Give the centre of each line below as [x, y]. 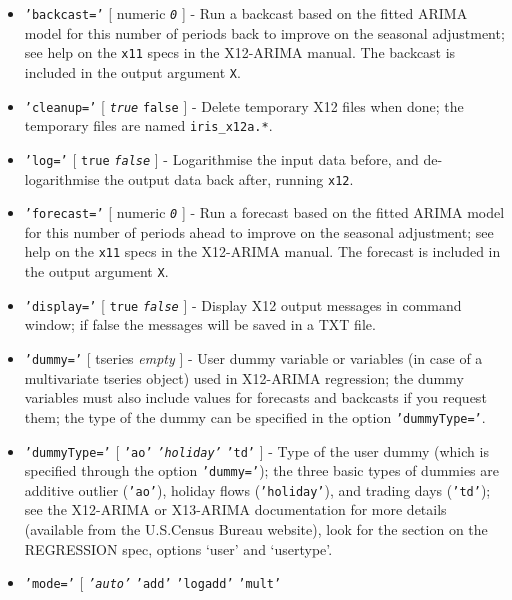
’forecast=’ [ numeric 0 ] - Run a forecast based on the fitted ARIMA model [264, 212]
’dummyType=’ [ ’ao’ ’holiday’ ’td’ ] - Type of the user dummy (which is [256, 450]
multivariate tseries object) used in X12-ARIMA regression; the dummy [244, 377]
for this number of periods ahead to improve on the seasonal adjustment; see [259, 231]
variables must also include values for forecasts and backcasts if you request [255, 397]
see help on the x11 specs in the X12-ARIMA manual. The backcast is [240, 52]
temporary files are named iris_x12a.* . [148, 125]
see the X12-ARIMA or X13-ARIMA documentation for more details [235, 509]
